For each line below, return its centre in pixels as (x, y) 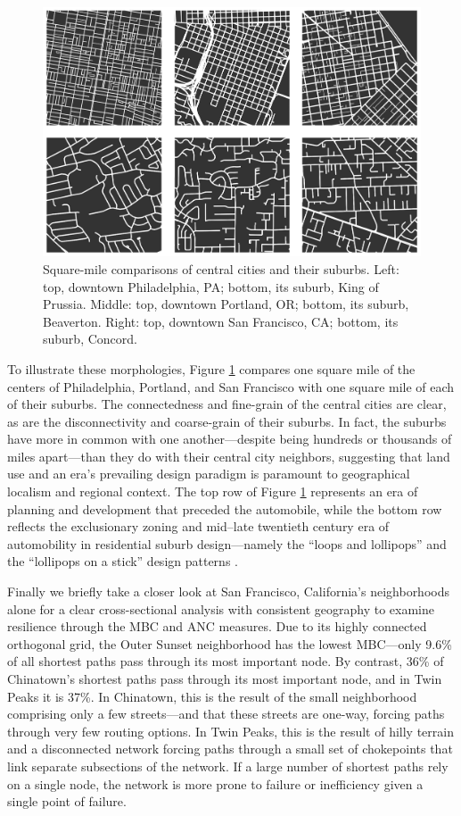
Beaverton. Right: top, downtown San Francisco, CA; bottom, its (221, 321)
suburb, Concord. (90, 339)
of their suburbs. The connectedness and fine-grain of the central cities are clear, (227, 404)
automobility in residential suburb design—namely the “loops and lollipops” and (227, 543)
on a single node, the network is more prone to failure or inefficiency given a (215, 783)
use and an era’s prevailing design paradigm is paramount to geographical (209, 474)
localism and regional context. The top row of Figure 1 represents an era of (213, 491)
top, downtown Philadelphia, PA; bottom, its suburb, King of (211, 286)
